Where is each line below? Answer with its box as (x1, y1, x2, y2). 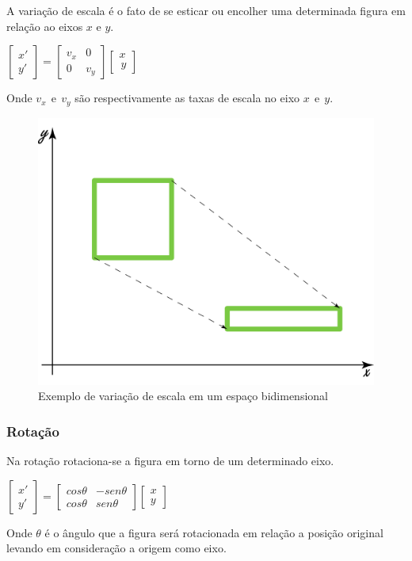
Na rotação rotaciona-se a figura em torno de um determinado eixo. (6, 452, 334, 469)
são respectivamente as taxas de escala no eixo (74, 90, 300, 106)
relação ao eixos (6, 17, 83, 34)
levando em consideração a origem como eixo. (6, 540, 227, 556)
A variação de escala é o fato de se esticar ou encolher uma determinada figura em (6, 2, 406, 18)
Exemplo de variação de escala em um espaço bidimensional (38, 387, 328, 404)
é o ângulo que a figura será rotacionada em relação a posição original (44, 524, 383, 540)
